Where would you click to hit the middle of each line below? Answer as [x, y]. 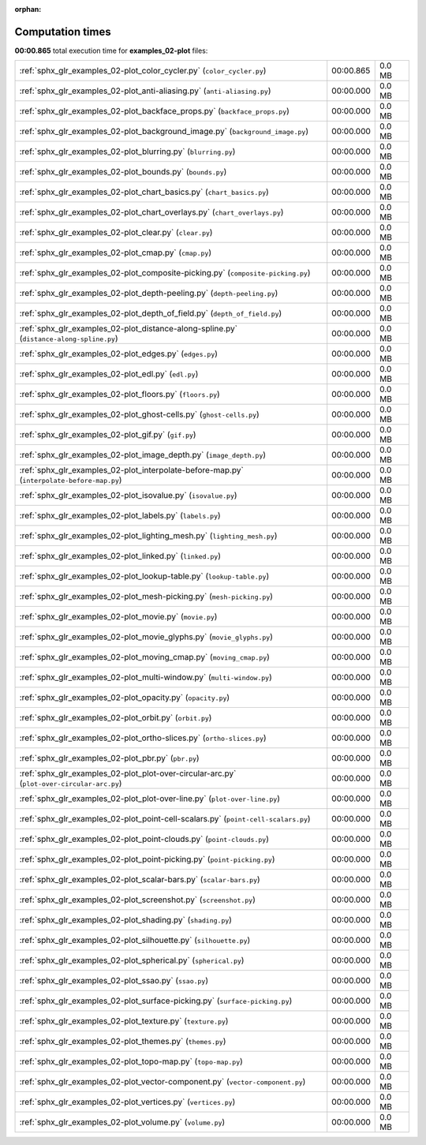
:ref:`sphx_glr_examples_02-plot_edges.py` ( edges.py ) [119, 354]
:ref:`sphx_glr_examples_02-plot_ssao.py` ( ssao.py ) [114, 981]
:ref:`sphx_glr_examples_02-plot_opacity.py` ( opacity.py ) [125, 698]
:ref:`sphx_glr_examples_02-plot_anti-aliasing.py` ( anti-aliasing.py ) [145, 91]
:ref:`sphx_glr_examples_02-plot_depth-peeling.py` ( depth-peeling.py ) [149, 294]
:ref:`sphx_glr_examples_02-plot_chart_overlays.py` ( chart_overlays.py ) [151, 212]
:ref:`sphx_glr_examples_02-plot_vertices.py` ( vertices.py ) [127, 1102]
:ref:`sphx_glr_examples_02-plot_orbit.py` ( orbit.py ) [116, 718]
